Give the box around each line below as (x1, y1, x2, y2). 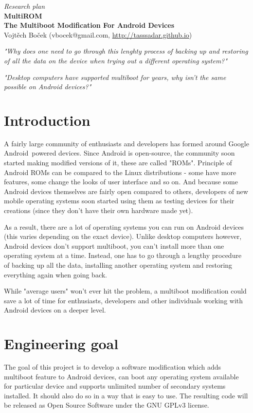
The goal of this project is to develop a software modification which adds (4, 362, 221, 372)
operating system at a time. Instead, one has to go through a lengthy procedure (4, 250, 242, 260)
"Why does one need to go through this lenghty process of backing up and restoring (4, 46, 248, 56)
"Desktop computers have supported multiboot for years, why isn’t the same (4, 72, 226, 82)
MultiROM (4, 10, 42, 20)
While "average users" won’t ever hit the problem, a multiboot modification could (4, 286, 247, 296)
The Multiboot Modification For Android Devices (4, 20, 175, 30)
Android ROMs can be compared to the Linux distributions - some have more (4, 167, 236, 177)
